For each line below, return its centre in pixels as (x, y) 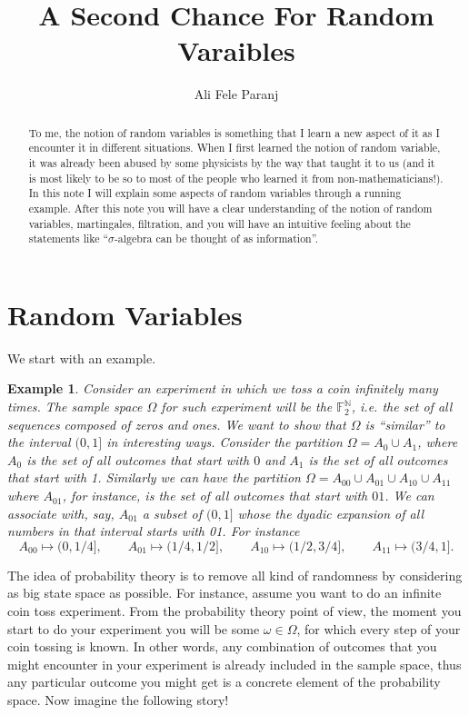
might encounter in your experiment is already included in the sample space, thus (234, 664)
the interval (39, 442)
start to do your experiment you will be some (134, 628)
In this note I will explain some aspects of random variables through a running (215, 193)
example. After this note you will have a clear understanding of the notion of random (230, 208)
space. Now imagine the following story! (118, 699)
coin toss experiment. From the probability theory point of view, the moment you (234, 611)
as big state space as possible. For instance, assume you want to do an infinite (225, 593)
